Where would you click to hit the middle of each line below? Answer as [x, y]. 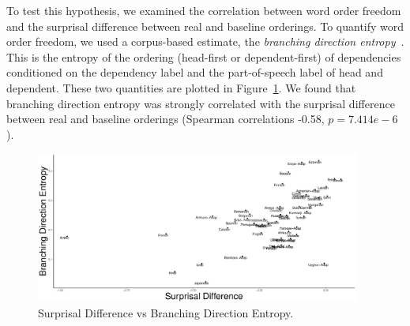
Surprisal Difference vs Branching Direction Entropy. [166, 312]
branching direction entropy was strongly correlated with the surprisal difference [201, 103]
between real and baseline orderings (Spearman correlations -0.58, [166, 119]
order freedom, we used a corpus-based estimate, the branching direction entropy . [205, 41]
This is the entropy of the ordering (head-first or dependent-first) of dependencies [204, 56]
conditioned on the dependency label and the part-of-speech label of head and [195, 72]
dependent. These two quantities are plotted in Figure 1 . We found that [181, 87]
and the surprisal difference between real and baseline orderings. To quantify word [205, 26]
